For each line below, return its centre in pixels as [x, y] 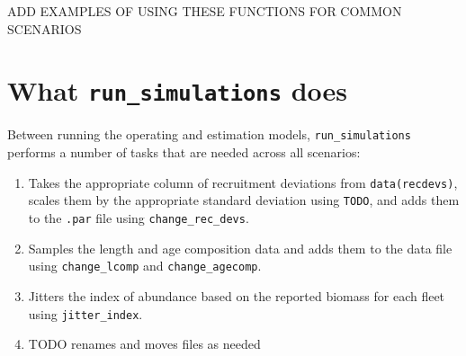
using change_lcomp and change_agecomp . [145, 266]
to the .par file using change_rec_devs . [139, 218]
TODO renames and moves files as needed [144, 344]
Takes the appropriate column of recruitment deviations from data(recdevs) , [243, 182]
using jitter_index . [85, 313]
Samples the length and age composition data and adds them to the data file [240, 248]
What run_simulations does [178, 90]
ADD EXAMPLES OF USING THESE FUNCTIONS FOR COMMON [205, 11]
